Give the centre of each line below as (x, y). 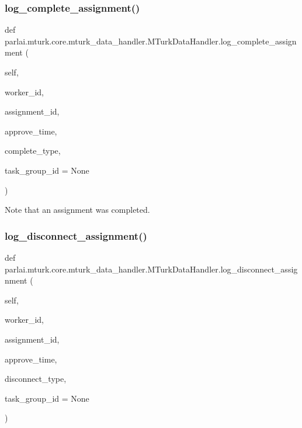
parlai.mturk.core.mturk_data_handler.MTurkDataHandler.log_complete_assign (151, 41)
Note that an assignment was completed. (77, 210)
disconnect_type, (36, 379)
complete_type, (33, 151)
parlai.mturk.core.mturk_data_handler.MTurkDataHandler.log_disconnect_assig (151, 269)
